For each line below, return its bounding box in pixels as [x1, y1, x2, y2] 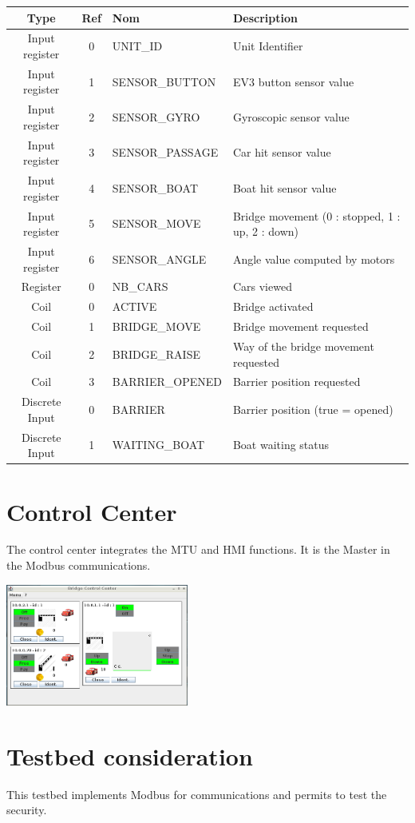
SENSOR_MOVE [112, 215, 201, 232]
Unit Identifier [232, 38, 303, 54]
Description [232, 9, 298, 26]
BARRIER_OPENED [112, 373, 222, 390]
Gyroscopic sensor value [232, 109, 350, 125]
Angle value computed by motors [232, 250, 395, 267]
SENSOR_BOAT [112, 179, 198, 196]
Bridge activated [232, 298, 314, 315]
